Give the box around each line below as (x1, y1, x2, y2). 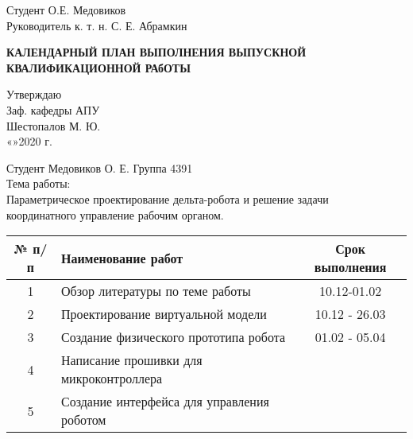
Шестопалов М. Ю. (6, 117, 101, 134)
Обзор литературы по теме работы (60, 282, 251, 301)
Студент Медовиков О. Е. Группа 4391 (6, 159, 193, 176)
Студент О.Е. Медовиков (6, 2, 126, 17)
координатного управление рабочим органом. (6, 206, 224, 223)
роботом (60, 410, 106, 429)
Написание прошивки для (60, 351, 203, 370)
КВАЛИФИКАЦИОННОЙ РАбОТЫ (6, 59, 191, 76)
